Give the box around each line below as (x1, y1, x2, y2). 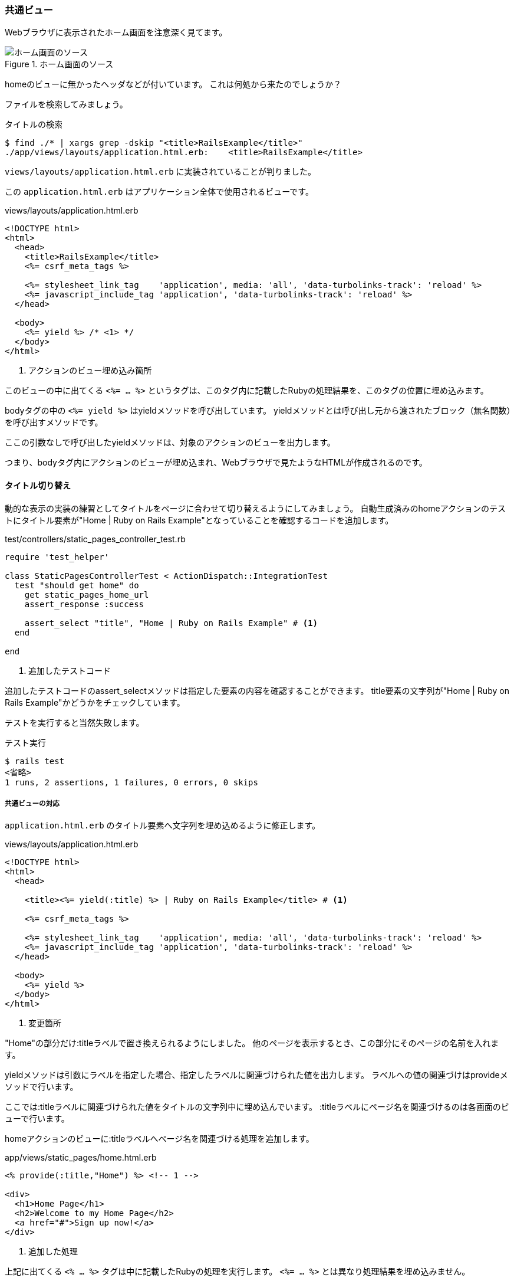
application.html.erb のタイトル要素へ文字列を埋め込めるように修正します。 (5, 820, 321, 831)
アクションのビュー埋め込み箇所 (28, 365, 152, 376)
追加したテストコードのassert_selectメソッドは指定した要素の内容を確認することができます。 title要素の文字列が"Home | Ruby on (5, 685, 509, 696)
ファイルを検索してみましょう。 (5, 99, 128, 110)
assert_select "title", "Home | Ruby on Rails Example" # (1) (24, 618, 318, 628)
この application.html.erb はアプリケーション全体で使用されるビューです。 (5, 186, 314, 197)
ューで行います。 (5, 1113, 70, 1124)
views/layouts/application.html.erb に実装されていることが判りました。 (5, 166, 317, 177)
